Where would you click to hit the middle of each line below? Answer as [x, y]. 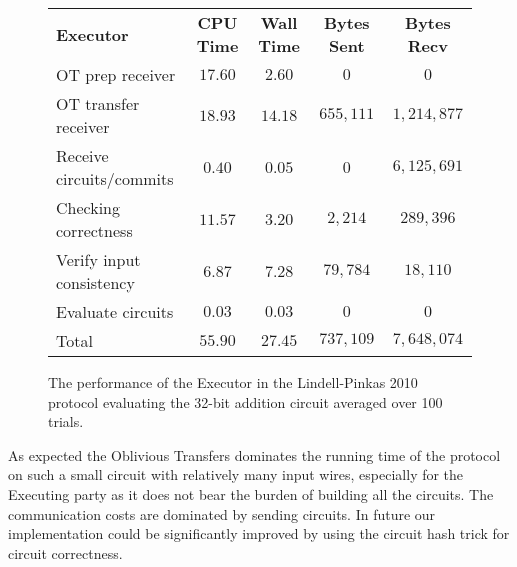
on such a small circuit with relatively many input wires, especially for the [236, 474]
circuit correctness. [65, 552]
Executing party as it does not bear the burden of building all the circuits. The [251, 493]
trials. [66, 421]
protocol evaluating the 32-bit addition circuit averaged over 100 [245, 401]
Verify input [98, 259]
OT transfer [98, 103]
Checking [88, 207]
